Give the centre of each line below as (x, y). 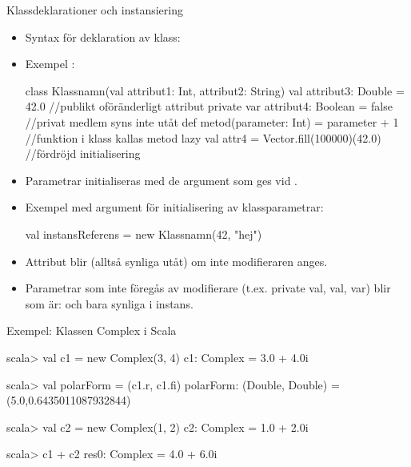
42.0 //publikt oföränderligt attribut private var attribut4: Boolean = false (209, 106)
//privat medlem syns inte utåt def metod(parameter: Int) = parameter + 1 (212, 121)
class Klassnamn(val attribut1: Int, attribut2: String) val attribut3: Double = (215, 90)
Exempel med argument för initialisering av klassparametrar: (174, 207)
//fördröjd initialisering (83, 153)
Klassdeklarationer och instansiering (95, 10)
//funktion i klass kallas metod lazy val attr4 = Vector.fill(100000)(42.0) (203, 137)
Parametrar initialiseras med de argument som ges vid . (161, 180)
